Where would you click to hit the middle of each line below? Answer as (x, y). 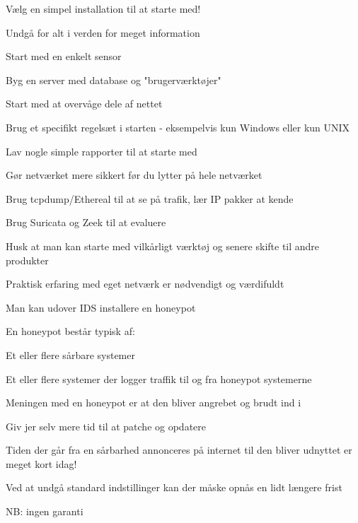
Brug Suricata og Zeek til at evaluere (86, 222)
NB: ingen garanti (45, 511)
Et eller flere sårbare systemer (70, 354)
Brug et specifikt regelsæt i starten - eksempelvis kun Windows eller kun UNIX (178, 127)
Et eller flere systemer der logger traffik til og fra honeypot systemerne (159, 378)
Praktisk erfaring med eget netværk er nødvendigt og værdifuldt (145, 284)
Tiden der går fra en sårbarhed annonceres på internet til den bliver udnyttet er (179, 450)
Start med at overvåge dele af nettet (84, 104)
